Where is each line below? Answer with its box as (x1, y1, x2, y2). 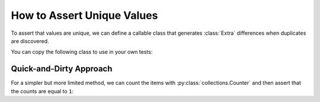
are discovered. (11, 37, 50, 44)
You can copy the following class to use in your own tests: (11, 48, 153, 55)
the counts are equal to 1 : (11, 87, 74, 94)
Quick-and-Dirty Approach (11, 64, 113, 74)
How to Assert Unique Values (11, 9, 158, 22)
